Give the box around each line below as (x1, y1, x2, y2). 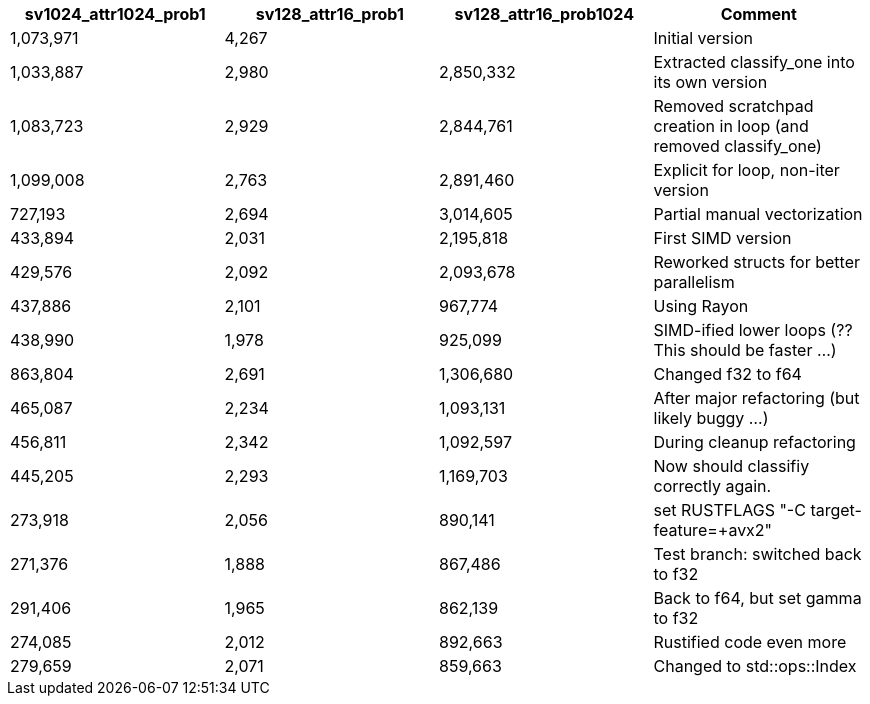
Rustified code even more (653, 632, 847, 652)
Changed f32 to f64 (653, 364, 802, 384)
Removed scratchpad (653, 96, 814, 116)
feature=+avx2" (653, 520, 773, 540)
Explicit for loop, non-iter (653, 160, 840, 180)
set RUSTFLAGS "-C (653, 500, 806, 520)
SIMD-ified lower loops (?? (653, 320, 853, 340)
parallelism (653, 272, 735, 292)
